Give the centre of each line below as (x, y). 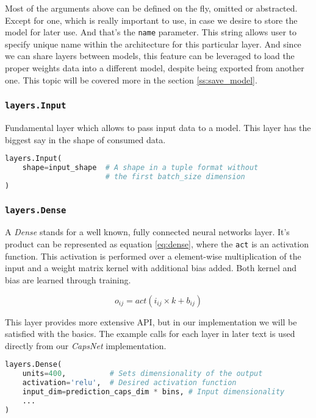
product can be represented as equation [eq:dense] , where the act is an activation (157, 244)
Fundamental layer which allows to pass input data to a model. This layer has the (158, 127)
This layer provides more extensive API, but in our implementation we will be (151, 321)
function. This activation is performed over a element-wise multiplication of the (153, 256)
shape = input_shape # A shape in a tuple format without (140, 168)
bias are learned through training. (68, 279)
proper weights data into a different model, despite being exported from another (155, 68)
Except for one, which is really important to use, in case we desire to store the (151, 20)
